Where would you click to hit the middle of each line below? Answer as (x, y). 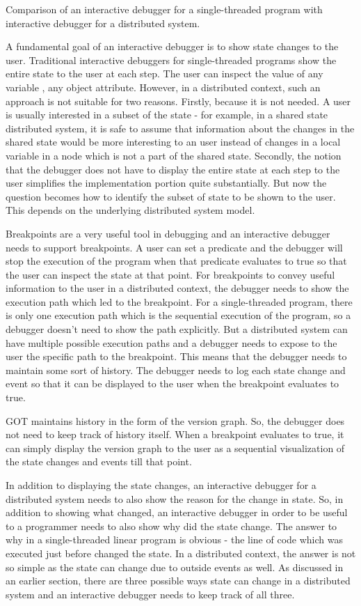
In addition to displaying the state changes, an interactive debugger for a (161, 485)
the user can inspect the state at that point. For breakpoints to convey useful (170, 274)
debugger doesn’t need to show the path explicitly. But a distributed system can (177, 329)
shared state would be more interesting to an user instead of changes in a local (173, 142)
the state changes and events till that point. (99, 461)
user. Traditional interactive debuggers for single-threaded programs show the (171, 60)
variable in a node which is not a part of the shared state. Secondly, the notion (174, 155)
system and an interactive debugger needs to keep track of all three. (150, 594)
